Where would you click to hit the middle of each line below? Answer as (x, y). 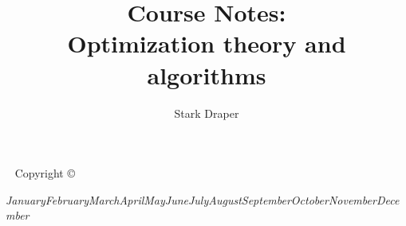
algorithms (207, 74)
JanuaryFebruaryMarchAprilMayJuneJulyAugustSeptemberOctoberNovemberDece (203, 199)
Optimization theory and (207, 43)
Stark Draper (207, 113)
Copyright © (45, 173)
